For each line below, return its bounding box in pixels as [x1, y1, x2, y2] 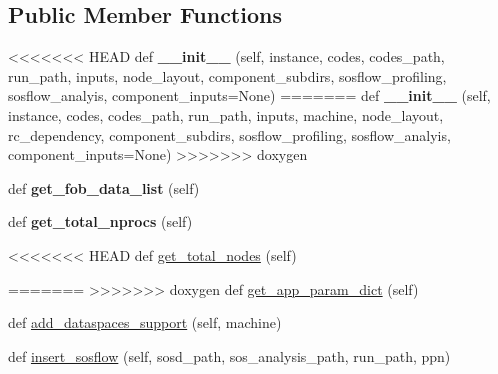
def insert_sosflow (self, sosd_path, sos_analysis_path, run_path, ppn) [8, 345, 451, 366]
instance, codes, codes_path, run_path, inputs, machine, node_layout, [8, 104, 444, 125]
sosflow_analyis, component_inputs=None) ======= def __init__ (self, [8, 85, 491, 106]
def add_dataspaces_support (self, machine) [8, 312, 282, 333]
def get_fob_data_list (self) [8, 177, 200, 198]
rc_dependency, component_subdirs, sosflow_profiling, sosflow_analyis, [8, 124, 451, 145]
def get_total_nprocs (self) [8, 211, 193, 232]
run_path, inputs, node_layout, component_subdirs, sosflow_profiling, [8, 65, 447, 86]
